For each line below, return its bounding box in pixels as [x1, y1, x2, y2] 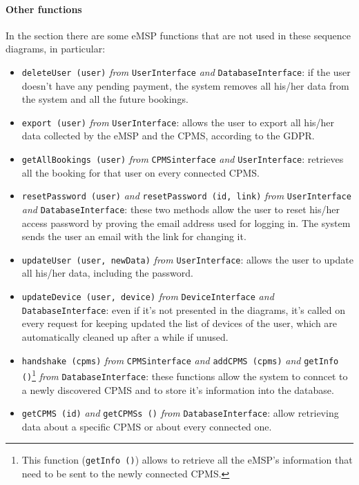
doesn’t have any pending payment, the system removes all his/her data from [21, 78, 349, 92]
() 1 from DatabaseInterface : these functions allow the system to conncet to [21, 367, 348, 383]
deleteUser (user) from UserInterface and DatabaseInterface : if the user [21, 64, 351, 79]
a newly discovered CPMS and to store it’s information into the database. [21, 382, 334, 397]
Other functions [6, 1, 82, 16]
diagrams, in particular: [6, 41, 106, 56]
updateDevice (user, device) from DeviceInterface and [21, 289, 274, 304]
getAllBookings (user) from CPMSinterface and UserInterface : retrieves [21, 152, 344, 166]
